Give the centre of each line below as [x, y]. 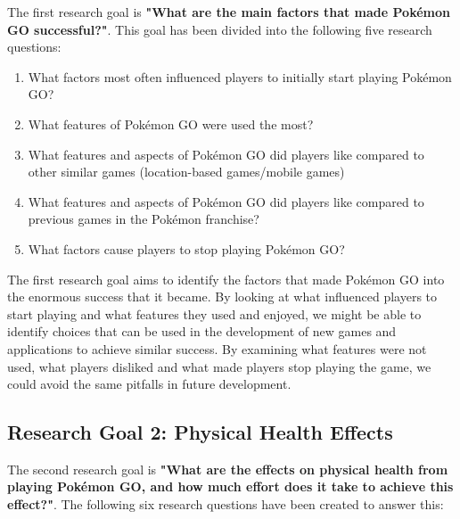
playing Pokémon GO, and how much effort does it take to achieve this [230, 486]
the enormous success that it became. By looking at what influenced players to [222, 297]
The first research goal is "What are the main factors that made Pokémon [229, 12]
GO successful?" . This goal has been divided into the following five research [220, 29]
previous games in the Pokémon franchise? [144, 219]
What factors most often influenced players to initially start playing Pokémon [240, 76]
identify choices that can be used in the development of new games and [202, 331]
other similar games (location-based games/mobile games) [186, 172]
